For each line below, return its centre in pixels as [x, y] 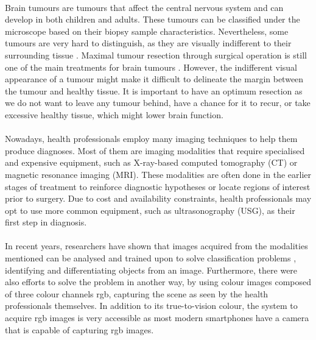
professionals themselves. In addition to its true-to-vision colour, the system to [151, 306]
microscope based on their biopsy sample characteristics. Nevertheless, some [147, 31]
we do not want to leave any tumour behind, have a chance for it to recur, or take [158, 103]
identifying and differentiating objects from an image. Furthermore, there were [151, 270]
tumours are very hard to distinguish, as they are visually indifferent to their [148, 43]
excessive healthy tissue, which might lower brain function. [114, 114]
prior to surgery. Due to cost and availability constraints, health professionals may [158, 198]
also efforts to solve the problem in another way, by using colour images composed [158, 282]
